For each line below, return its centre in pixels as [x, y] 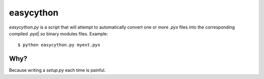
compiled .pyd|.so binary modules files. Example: [59, 33]
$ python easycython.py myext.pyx [59, 45]
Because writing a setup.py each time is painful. [57, 70]
